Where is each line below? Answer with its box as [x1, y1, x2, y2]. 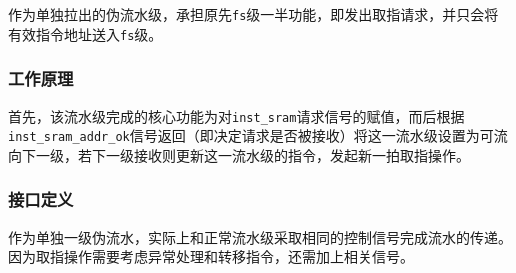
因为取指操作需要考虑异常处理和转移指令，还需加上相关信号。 [8, 246, 414, 267]
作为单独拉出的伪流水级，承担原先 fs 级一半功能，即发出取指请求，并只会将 [8, 4, 499, 24]
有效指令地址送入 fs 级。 [8, 23, 163, 44]
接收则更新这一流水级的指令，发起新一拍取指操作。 [133, 144, 470, 165]
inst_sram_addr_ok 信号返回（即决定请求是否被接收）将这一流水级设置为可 [8, 125, 494, 146]
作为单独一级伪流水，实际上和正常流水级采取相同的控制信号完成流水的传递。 [8, 226, 512, 247]
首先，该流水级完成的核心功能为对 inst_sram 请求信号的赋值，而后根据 [8, 105, 465, 126]
